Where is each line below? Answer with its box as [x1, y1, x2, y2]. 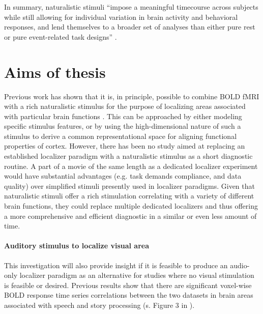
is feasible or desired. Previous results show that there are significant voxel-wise [4, 279, 252, 290]
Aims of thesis [4, 61, 106, 82]
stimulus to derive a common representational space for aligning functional [4, 130, 237, 141]
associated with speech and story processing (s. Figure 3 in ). [4, 299, 195, 310]
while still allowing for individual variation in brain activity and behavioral [4, 11, 238, 22]
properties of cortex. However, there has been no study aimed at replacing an [4, 140, 245, 151]
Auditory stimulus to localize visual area [4, 240, 150, 251]
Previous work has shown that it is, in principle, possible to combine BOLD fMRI [4, 91, 259, 101]
